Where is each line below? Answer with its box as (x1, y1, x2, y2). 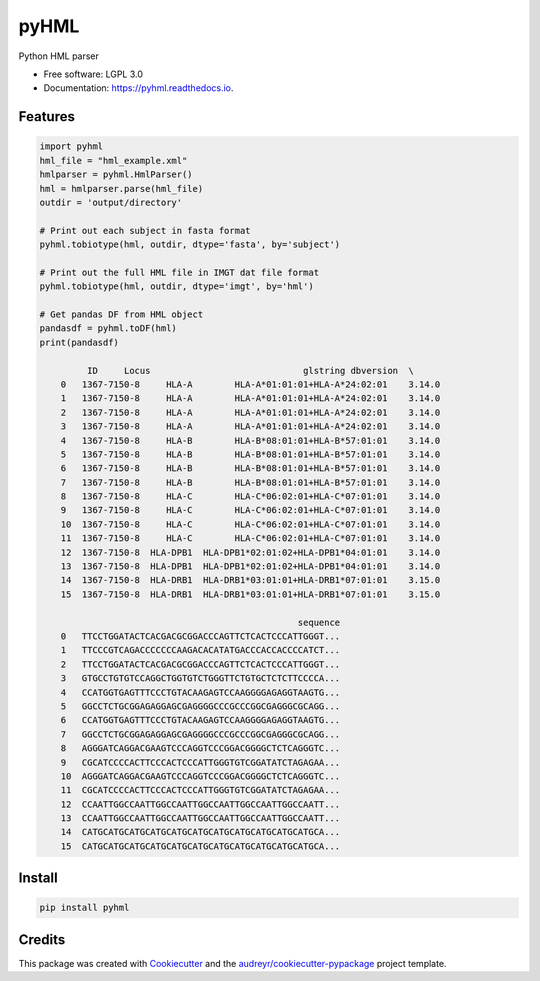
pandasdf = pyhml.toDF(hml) (39, 323, 177, 334)
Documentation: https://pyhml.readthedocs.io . (43, 82, 234, 94)
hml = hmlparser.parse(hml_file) (39, 183, 204, 194)
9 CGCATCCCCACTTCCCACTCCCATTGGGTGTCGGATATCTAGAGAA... (60, 756, 341, 768)
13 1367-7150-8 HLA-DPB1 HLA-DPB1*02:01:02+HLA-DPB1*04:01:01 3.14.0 (60, 561, 441, 572)
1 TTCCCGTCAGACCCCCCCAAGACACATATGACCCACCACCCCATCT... (60, 645, 341, 656)
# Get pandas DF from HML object (39, 309, 204, 320)
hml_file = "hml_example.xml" (39, 155, 188, 166)
